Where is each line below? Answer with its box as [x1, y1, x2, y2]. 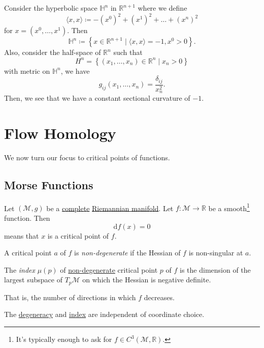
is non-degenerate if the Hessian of [74, 247, 181, 258]
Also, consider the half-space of [4, 47, 101, 57]
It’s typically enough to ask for [16, 334, 112, 344]
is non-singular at [188, 247, 243, 258]
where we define [138, 3, 187, 13]
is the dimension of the [180, 264, 251, 275]
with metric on [4, 65, 50, 76]
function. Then [4, 212, 50, 223]
